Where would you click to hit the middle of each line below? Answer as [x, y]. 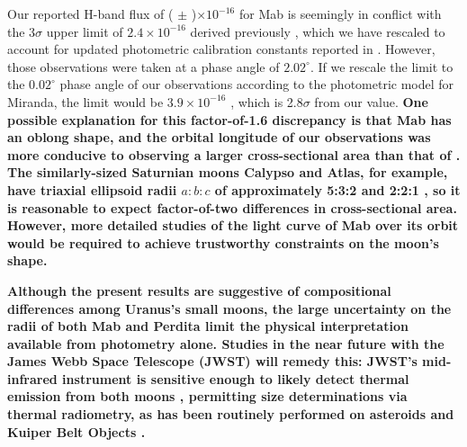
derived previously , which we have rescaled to [318, 31]
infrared [32, 378]
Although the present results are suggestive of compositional [199, 290]
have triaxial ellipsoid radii [92, 189]
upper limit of [85, 31]
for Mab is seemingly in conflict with [340, 13]
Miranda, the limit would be [85, 101]
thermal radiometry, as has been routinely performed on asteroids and [231, 414]
